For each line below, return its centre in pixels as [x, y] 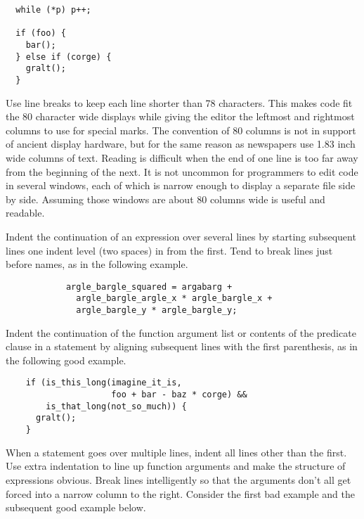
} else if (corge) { [64, 57]
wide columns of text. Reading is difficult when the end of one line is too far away [182, 157]
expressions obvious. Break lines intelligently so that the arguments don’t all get [178, 479]
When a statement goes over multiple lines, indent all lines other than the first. [176, 452]
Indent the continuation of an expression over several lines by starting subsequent [181, 236]
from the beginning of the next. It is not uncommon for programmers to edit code [182, 171]
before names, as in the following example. [97, 264]
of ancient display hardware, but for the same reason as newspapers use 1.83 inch [181, 144]
